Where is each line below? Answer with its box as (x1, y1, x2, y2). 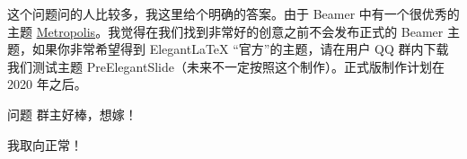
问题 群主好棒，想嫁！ (7, 104, 137, 123)
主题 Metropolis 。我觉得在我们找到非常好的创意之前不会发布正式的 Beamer (7, 22, 444, 40)
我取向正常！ (7, 135, 83, 154)
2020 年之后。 (7, 75, 87, 93)
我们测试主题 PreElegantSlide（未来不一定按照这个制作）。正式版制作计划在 (7, 57, 445, 75)
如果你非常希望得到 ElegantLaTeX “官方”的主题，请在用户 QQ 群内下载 (31, 40, 449, 58)
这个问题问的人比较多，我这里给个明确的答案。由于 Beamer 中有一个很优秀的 (7, 4, 460, 22)
